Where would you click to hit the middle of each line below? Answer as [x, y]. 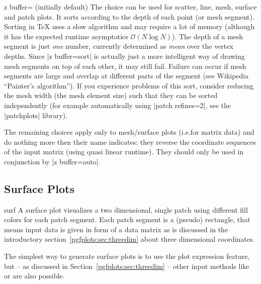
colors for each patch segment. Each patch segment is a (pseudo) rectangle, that [127, 219]
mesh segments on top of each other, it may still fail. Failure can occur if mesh [125, 66]
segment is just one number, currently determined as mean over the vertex [119, 46]
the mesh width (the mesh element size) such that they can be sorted [111, 95]
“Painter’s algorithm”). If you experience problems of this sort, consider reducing [129, 85]
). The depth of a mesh [207, 36]
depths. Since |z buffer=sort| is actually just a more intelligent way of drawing [124, 56]
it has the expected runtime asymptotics [66, 36]
